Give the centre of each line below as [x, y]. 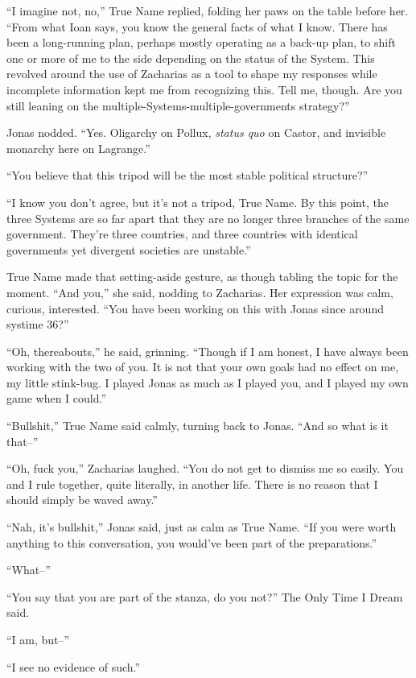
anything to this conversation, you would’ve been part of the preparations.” [192, 542]
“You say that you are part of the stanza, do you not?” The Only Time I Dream [205, 596]
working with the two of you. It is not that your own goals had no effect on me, [203, 367]
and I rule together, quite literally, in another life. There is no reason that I [192, 484]
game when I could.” [57, 398]
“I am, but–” [38, 639]
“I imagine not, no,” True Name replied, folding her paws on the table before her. [208, 10]
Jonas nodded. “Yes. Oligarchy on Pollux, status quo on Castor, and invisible [196, 132]
